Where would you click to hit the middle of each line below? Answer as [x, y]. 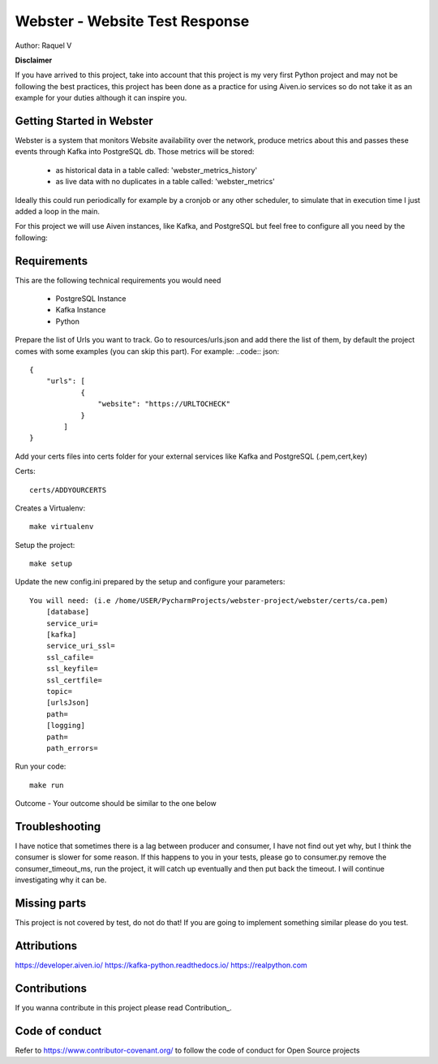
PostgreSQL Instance [91, 299]
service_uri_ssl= [80, 646]
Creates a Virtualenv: [50, 508]
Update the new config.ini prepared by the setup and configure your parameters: [150, 582]
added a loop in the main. [58, 211]
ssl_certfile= [74, 680]
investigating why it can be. [61, 880]
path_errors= [72, 748]
